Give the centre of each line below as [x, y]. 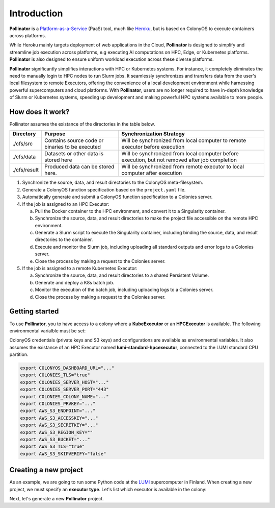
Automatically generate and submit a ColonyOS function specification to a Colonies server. [117, 197]
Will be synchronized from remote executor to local [183, 167]
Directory [24, 134]
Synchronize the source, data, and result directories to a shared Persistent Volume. [122, 275]
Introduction [36, 13]
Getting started [34, 311]
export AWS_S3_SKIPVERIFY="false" [63, 454]
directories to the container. [64, 239]
